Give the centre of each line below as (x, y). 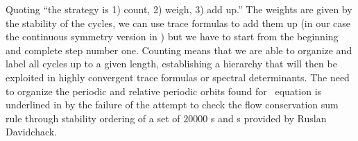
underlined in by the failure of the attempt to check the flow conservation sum (172, 105)
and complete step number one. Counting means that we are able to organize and (179, 50)
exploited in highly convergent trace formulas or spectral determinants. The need (178, 77)
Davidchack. (32, 132)
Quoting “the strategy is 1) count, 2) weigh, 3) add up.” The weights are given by (179, 9)
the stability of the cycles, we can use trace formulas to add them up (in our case (178, 23)
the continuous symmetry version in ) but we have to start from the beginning (172, 36)
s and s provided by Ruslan (268, 118)
